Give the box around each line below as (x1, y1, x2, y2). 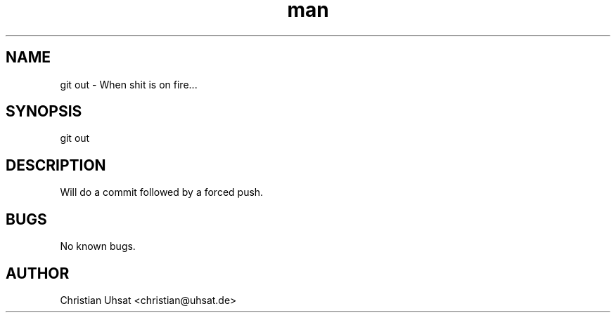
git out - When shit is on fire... (60, 78, 198, 91)
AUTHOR (6, 264, 70, 282)
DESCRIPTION (6, 156, 106, 174)
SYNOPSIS (6, 102, 82, 121)
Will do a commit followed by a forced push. (60, 186, 264, 199)
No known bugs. (60, 240, 136, 253)
